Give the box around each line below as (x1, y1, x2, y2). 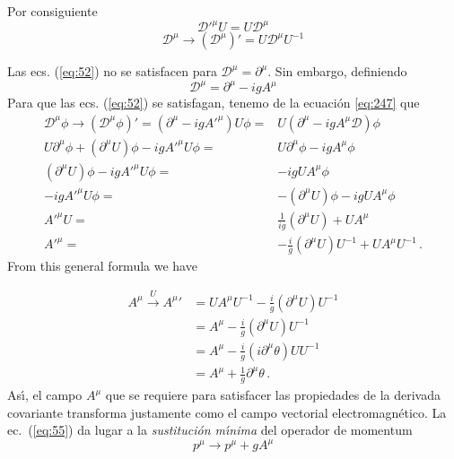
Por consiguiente (7, 2, 98, 20)
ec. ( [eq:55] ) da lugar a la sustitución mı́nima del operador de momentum (7, 420, 413, 439)
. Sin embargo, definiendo (267, 62, 407, 81)
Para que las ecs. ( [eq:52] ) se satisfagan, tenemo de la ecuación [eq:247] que (7, 93, 420, 112)
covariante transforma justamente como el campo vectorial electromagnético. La (7, 403, 447, 421)
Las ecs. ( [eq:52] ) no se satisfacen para (7, 62, 217, 81)
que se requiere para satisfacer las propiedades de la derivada (105, 385, 441, 404)
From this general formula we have (7, 256, 197, 275)
